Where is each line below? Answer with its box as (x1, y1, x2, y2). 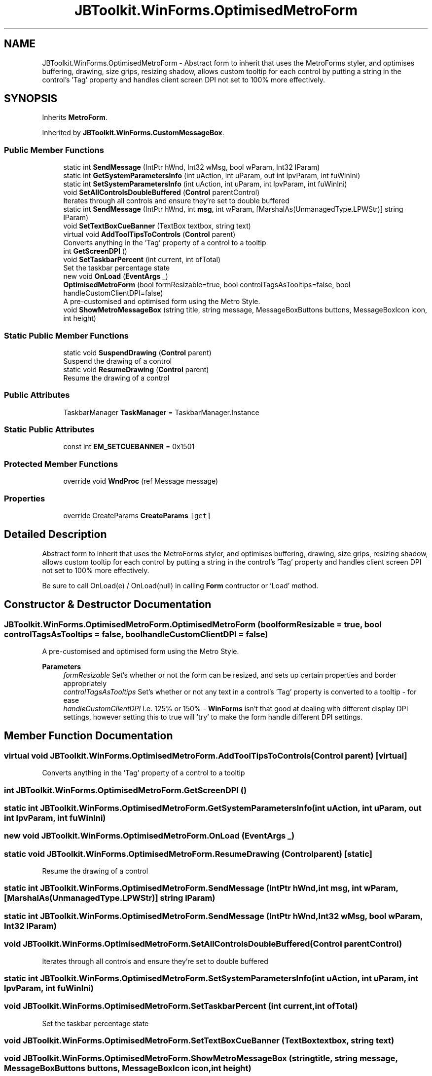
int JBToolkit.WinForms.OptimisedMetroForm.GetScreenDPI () (4, 785, 247, 795)
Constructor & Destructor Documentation (4, 598, 212, 611)
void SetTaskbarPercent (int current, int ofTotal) (63, 255, 221, 264)
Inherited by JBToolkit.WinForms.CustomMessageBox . (42, 128, 224, 137)
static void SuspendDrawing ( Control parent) (63, 348, 212, 357)
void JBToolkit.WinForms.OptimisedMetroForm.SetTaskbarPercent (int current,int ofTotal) (4, 1001, 358, 1011)
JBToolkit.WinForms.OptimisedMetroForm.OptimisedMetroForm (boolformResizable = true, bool (4, 619, 382, 629)
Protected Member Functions (4, 459, 118, 469)
